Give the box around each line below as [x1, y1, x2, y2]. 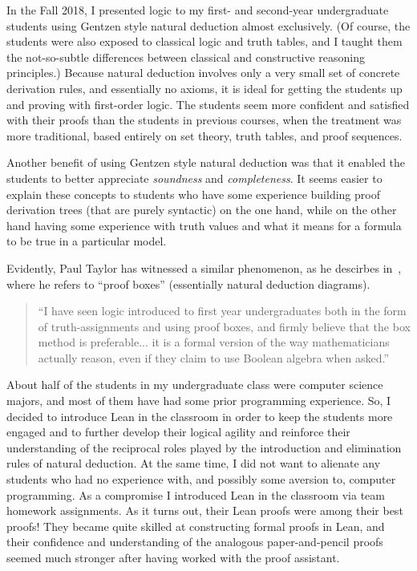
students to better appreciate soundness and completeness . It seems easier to [6, 169, 383, 186]
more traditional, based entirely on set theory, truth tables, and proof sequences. [6, 127, 403, 144]
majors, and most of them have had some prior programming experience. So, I [6, 392, 391, 409]
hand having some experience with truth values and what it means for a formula [6, 217, 402, 233]
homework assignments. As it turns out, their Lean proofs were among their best [6, 502, 403, 519]
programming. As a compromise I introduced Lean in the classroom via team [6, 486, 385, 503]
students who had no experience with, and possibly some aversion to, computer [6, 471, 396, 488]
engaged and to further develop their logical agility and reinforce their [6, 423, 350, 440]
